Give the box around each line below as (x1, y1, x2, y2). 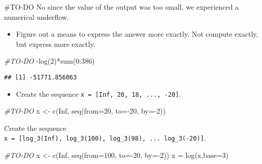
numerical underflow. (4, 11, 69, 22)
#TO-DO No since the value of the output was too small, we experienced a (4, 2, 239, 12)
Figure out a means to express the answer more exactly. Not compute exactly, (16, 29, 258, 39)
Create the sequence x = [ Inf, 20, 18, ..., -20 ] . (16, 88, 181, 99)
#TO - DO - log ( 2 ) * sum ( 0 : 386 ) (4, 56, 95, 66)
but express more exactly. (16, 38, 95, 49)
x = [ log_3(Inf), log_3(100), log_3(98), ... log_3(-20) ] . (4, 132, 206, 143)
